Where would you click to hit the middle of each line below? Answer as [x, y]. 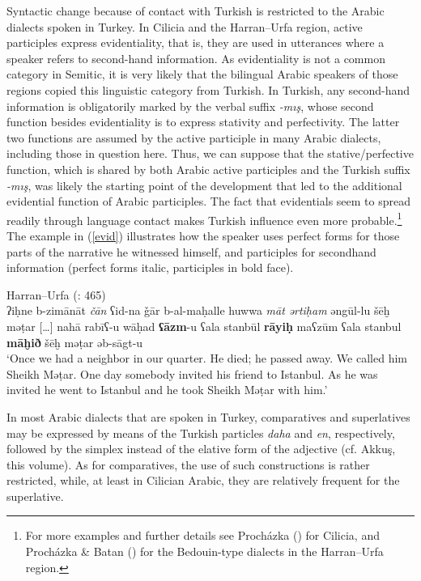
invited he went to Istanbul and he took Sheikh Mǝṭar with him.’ [167, 390]
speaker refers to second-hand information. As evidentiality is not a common [196, 58]
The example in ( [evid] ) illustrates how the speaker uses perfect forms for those [203, 235]
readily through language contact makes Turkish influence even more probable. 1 [204, 218]
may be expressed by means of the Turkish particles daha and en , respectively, [201, 433]
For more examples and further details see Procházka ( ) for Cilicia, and [202, 535]
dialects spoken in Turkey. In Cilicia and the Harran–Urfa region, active [185, 26]
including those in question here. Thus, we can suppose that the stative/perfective [210, 153]
